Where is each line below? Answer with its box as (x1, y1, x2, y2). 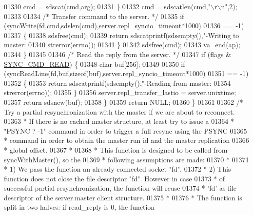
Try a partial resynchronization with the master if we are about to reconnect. (4, 106, 235, 117)
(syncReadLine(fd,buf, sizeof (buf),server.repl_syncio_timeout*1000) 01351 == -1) (4, 68, 249, 78)
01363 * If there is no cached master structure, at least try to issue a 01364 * (4, 116, 234, 126)
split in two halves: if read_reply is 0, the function (4, 202, 155, 212)
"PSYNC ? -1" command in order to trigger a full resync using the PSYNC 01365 (4, 125, 247, 136)
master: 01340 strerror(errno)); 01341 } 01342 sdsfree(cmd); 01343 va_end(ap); (4, 39, 240, 50)
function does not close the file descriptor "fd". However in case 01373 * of (4, 173, 225, 183)
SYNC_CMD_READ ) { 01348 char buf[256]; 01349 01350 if (4, 59, 185, 69)
